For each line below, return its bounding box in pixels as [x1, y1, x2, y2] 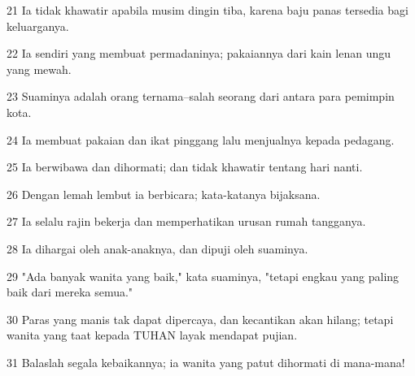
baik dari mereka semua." [7, 283, 133, 300]
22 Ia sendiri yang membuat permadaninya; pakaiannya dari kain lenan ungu [7, 45, 391, 62]
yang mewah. [7, 60, 72, 77]
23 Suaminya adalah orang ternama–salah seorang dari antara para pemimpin [7, 88, 395, 105]
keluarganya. [7, 17, 69, 34]
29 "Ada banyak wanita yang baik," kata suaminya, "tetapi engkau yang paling [7, 267, 400, 284]
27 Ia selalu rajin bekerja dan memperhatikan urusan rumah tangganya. [7, 213, 366, 230]
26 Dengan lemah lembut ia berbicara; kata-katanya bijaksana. [7, 185, 321, 202]
